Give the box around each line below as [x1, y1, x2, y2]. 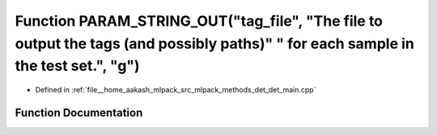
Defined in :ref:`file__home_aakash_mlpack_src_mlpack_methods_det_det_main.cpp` [35, 85, 316, 95]
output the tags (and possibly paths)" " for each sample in [15, 35, 414, 52]
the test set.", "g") [15, 57, 141, 76]
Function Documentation [15, 105, 143, 120]
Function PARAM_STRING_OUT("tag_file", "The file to [15, 12, 384, 30]
